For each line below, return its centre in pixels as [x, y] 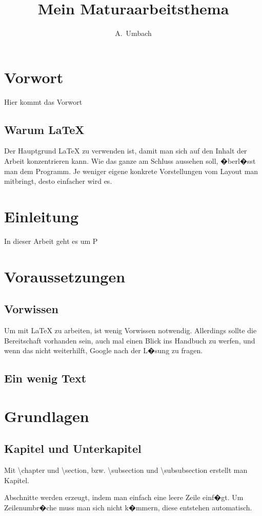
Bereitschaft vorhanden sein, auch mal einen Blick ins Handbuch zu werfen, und [130, 340]
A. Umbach [133, 33]
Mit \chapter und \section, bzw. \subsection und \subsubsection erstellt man [126, 470]
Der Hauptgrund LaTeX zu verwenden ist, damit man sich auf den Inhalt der [126, 151]
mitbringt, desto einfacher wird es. [58, 181]
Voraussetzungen [65, 276]
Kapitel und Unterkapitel [73, 448]
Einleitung [42, 216]
